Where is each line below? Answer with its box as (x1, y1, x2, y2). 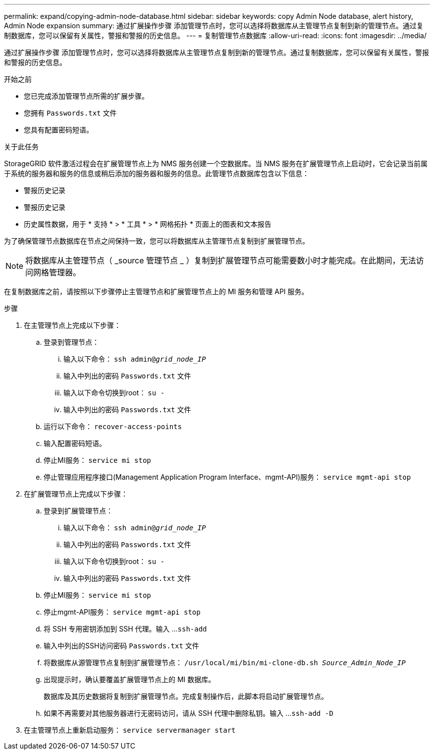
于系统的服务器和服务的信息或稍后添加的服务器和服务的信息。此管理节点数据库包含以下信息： (4, 169, 309, 178)
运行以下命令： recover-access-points (44, 422, 182, 431)
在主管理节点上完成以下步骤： (24, 321, 121, 329)
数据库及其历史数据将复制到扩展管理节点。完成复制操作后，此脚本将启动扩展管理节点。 (44, 692, 328, 700)
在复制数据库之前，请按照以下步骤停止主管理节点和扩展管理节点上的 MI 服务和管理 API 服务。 (4, 287, 309, 296)
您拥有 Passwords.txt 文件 (24, 109, 117, 117)
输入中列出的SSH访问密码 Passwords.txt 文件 (44, 641, 199, 650)
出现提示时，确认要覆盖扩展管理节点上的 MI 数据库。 (44, 675, 216, 684)
